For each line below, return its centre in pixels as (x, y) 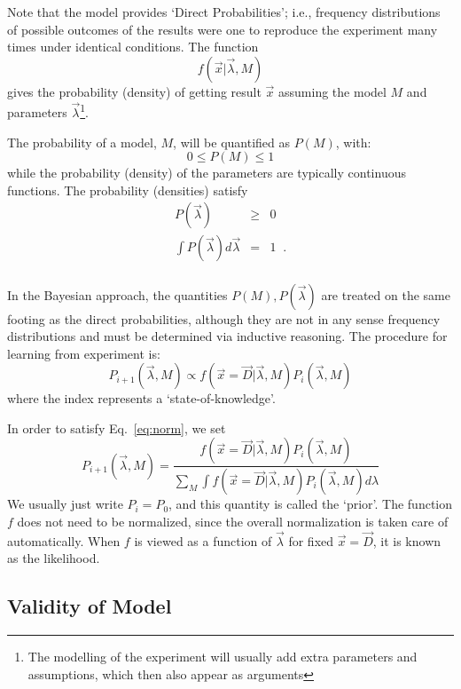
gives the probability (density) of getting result (134, 91)
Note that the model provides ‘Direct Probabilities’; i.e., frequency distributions (224, 12)
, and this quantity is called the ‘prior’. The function (311, 504)
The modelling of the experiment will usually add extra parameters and (223, 657)
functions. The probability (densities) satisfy (128, 190)
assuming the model (332, 91)
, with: (353, 142)
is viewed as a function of (203, 540)
